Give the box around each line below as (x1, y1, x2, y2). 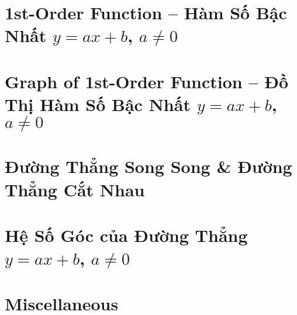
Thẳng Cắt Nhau (5, 177, 145, 201)
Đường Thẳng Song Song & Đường (5, 154, 292, 178)
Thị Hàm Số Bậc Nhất (5, 92, 191, 116)
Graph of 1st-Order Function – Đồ (5, 69, 289, 93)
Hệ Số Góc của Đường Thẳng (5, 223, 248, 247)
